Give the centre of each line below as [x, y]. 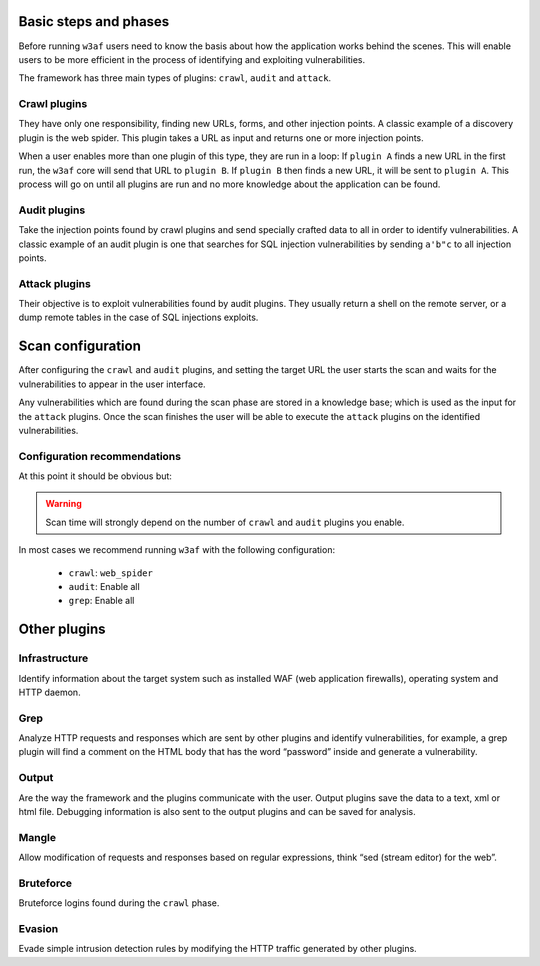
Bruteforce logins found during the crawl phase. [119, 903]
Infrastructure [53, 658]
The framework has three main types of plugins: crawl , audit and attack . [175, 78]
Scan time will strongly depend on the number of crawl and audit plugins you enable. [225, 522]
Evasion [38, 929]
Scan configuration [80, 346]
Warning [63, 504]
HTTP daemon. [49, 692]
